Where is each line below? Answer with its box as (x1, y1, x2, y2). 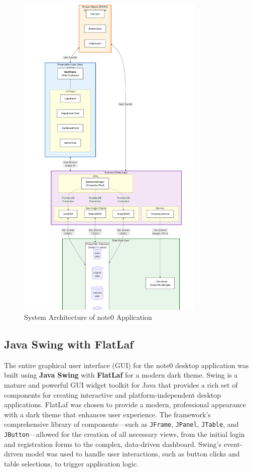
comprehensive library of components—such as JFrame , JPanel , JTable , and (4, 419, 239, 429)
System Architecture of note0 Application (24, 311, 152, 322)
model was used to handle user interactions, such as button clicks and (25, 448, 240, 459)
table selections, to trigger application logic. (4, 458, 139, 468)
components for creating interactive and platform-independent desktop (4, 389, 221, 400)
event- (223, 438, 242, 449)
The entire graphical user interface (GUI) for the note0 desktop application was (4, 360, 249, 370)
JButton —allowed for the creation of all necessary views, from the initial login (4, 428, 245, 439)
